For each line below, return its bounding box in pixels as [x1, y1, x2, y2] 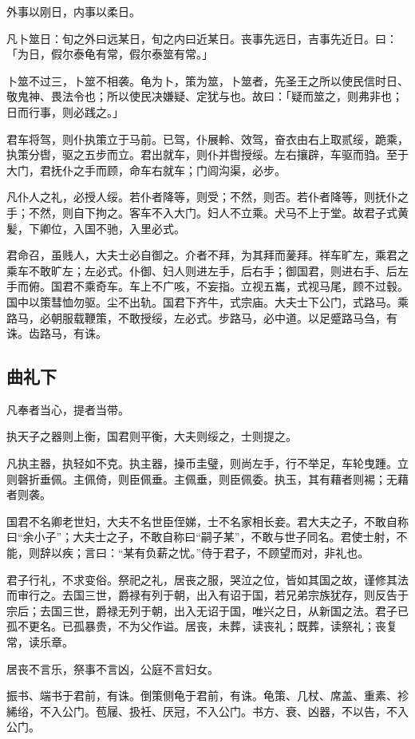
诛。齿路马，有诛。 [6, 325, 107, 342]
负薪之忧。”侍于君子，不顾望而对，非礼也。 [145, 544, 370, 561]
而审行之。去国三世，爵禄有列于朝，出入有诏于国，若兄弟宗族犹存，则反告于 [6, 587, 409, 603]
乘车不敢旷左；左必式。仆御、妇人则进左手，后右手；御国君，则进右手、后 [6, 262, 397, 279]
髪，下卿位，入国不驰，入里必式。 [6, 219, 185, 236]
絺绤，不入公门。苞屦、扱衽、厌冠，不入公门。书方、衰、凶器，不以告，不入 [6, 702, 409, 719]
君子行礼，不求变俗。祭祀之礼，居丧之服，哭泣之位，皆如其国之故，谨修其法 [6, 571, 409, 587]
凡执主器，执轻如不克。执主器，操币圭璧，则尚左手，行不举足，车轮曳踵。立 [6, 455, 409, 472]
